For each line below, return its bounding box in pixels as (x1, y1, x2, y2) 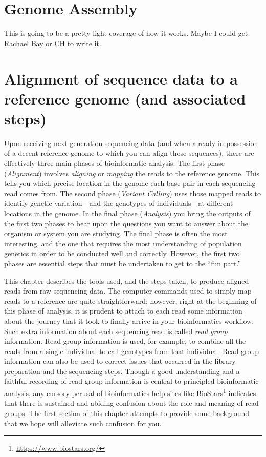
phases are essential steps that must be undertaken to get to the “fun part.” (4, 258, 241, 268)
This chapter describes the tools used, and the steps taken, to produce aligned (4, 275, 249, 286)
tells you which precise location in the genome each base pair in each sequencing (4, 178, 256, 189)
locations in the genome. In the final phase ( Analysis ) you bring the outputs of (4, 207, 251, 218)
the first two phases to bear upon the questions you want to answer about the (4, 218, 248, 228)
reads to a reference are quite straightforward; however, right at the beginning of (4, 295, 257, 306)
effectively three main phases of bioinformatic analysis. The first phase (4, 158, 225, 168)
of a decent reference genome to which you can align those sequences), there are (4, 148, 254, 158)
